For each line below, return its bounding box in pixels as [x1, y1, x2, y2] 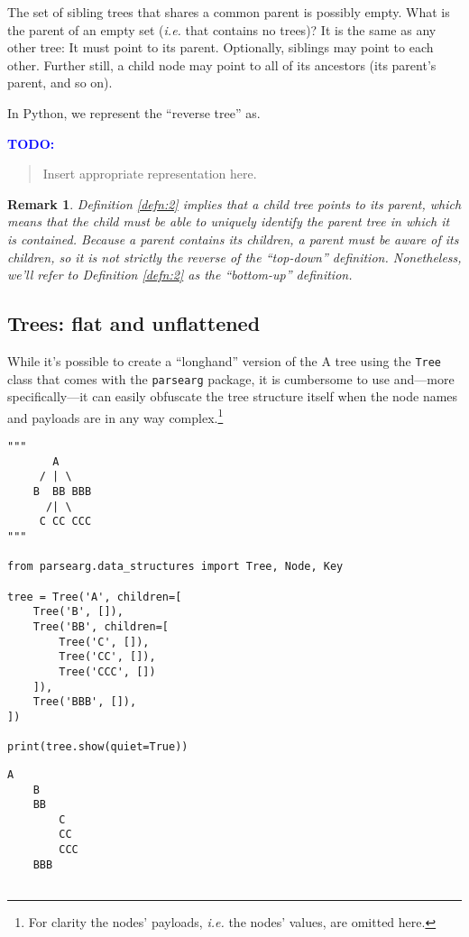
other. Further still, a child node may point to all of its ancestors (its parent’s [7, 55, 437, 74]
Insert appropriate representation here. [42, 164, 257, 183]
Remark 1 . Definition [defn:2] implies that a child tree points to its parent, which [7, 194, 462, 213]
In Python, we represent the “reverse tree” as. [7, 103, 261, 122]
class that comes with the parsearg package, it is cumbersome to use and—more [7, 369, 455, 388]
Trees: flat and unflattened [7, 309, 261, 337]
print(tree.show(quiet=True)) [7, 740, 189, 754]
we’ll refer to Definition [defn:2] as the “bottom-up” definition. [7, 265, 353, 284]
